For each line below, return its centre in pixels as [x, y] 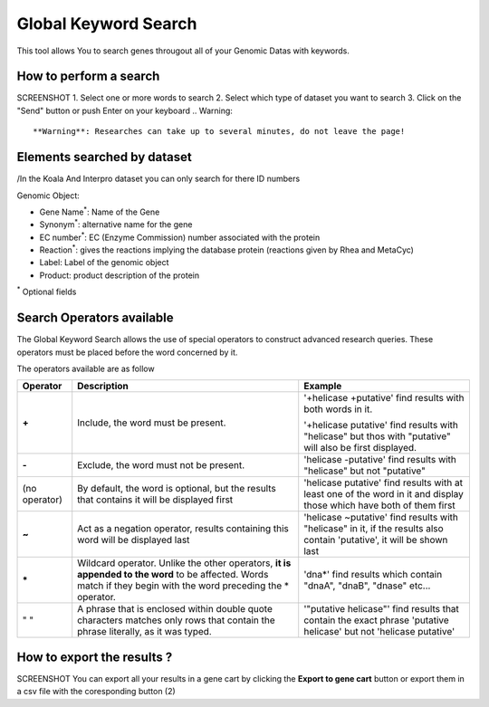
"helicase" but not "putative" [364, 471]
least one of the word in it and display [384, 494]
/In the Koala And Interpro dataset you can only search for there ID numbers [158, 179]
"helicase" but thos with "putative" [378, 436]
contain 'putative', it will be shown [376, 540]
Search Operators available [95, 318]
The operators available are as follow [86, 368]
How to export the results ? [95, 657]
